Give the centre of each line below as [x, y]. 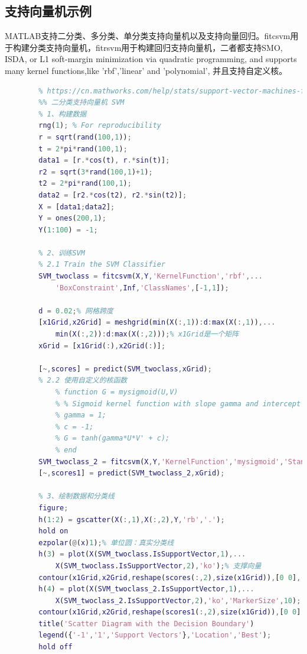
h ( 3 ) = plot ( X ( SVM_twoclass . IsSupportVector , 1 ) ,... [142, 554]
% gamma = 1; [81, 415]
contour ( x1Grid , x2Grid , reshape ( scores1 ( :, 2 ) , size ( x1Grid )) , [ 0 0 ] [170, 612]
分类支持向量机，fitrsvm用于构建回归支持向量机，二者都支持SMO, [156, 47]
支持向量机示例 [48, 11]
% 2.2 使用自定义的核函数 [83, 381]
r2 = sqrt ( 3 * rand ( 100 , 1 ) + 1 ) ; [96, 172]
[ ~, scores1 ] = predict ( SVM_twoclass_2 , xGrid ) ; [132, 473]
